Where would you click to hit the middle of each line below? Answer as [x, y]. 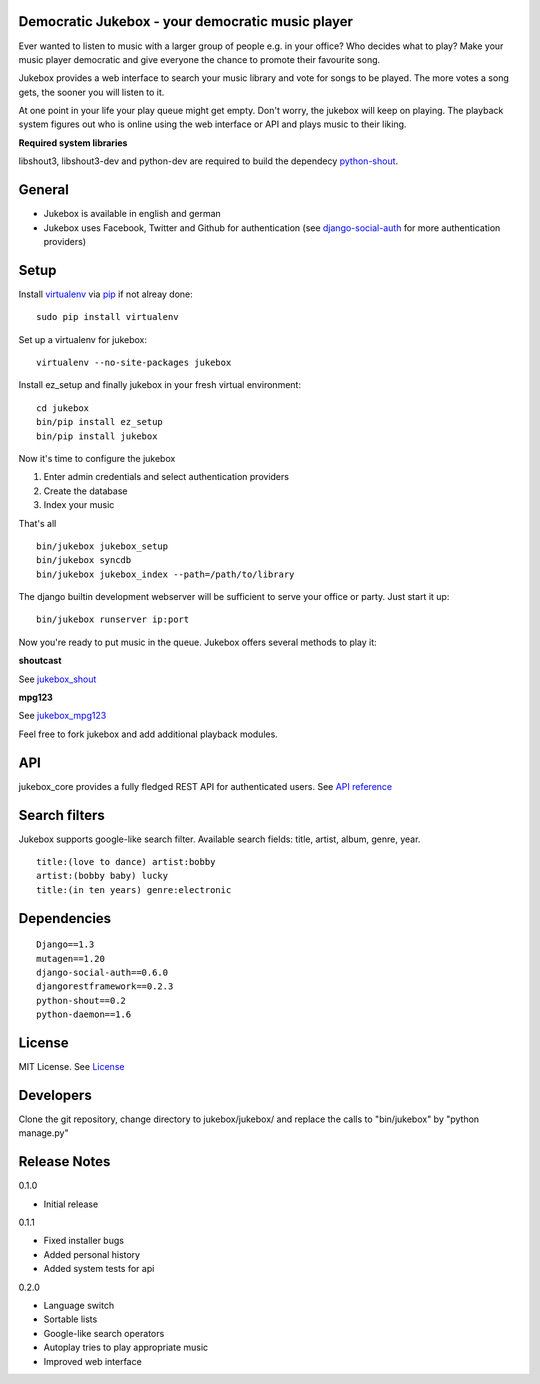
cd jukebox [63, 408]
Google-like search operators [104, 1333]
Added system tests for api [99, 1269]
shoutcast [40, 661]
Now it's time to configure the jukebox [97, 458]
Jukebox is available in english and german [132, 214]
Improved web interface [92, 1361]
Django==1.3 [65, 944]
